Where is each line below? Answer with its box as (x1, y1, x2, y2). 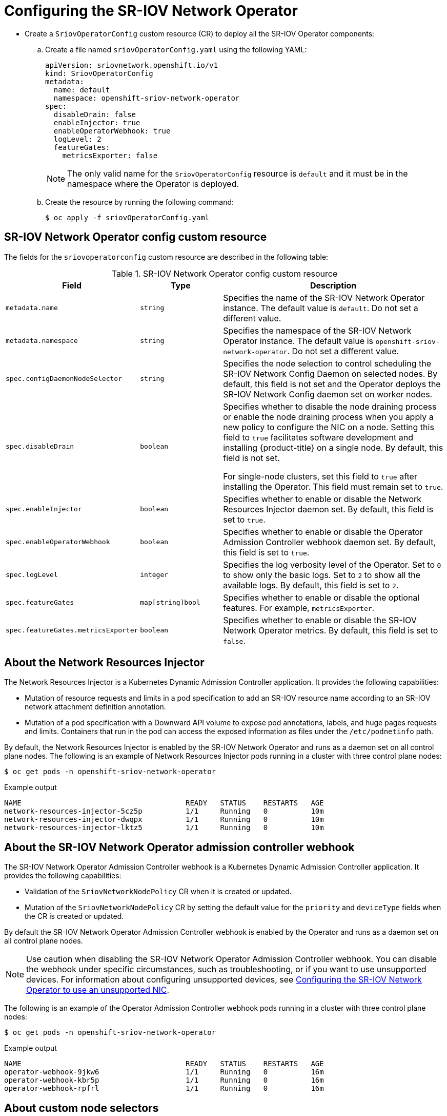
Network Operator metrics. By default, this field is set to (223, 625, 438, 636)
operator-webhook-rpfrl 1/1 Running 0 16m (4, 1084, 324, 1093)
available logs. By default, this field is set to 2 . (223, 580, 399, 590)
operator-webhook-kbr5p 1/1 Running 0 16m (4, 1076, 324, 1085)
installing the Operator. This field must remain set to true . (223, 481, 443, 492)
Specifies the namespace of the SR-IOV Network (223, 325, 412, 336)
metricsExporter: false (62, 151, 158, 160)
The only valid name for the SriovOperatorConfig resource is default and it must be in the (67, 168, 408, 179)
